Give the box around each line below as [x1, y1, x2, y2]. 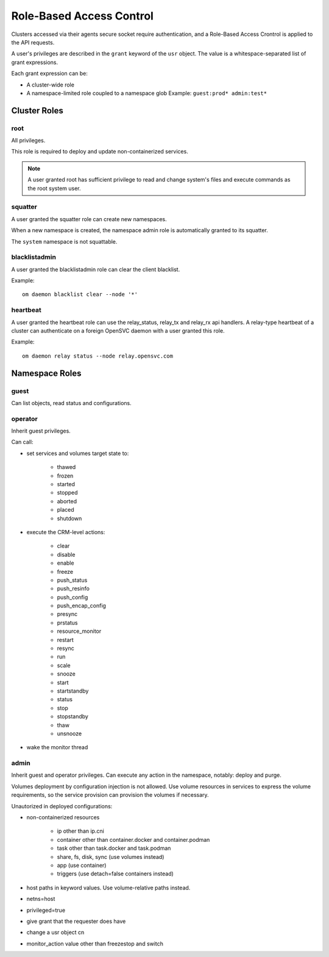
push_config [57, 593, 88, 601]
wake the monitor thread [26, 744, 88, 751]
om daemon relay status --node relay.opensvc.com [22, 352, 174, 359]
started [57, 481, 76, 488]
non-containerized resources [26, 814, 100, 821]
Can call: [11, 439, 34, 446]
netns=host [26, 895, 55, 903]
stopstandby [57, 713, 88, 720]
